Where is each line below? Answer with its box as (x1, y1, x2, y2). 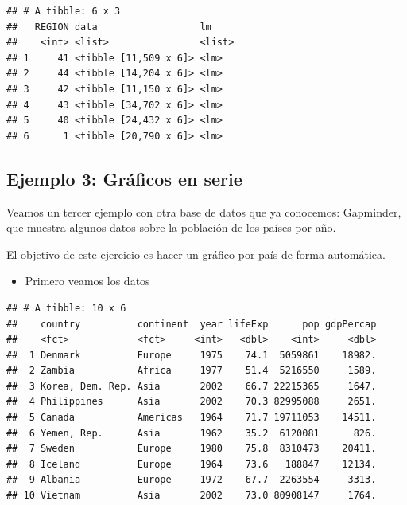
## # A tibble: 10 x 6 (6, 302, 126, 314)
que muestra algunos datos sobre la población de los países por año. (6, 219, 336, 236)
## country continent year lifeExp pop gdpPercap (6, 318, 377, 330)
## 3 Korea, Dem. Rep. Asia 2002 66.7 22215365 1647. (6, 380, 377, 392)
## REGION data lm (6, 21, 211, 33)
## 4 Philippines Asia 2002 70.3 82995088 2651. (6, 396, 377, 408)
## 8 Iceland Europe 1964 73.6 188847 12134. (6, 458, 377, 470)
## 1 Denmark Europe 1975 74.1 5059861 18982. (6, 349, 377, 361)
